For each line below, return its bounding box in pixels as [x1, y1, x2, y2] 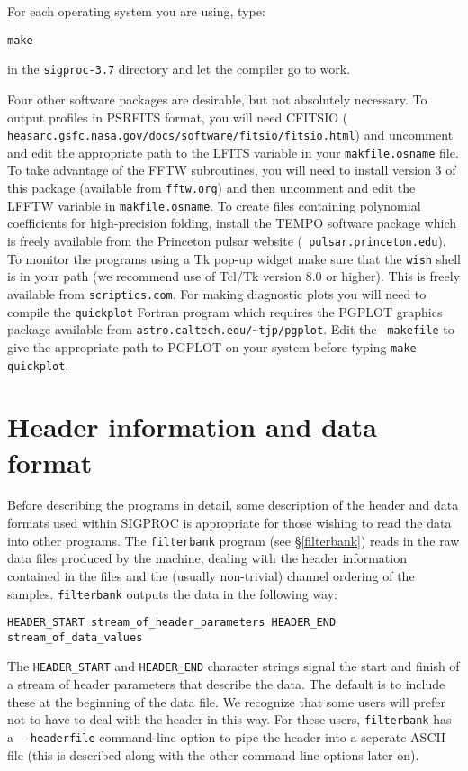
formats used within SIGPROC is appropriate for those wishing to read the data [7, 513, 452, 532]
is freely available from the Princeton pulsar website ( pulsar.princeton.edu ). [7, 231, 446, 249]
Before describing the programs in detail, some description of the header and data [7, 495, 459, 514]
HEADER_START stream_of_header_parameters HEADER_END [7, 616, 337, 630]
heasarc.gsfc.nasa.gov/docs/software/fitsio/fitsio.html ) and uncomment [7, 125, 454, 144]
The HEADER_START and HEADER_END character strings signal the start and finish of [7, 657, 460, 676]
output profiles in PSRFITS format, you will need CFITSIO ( [7, 107, 348, 126]
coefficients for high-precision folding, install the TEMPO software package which [7, 213, 456, 232]
